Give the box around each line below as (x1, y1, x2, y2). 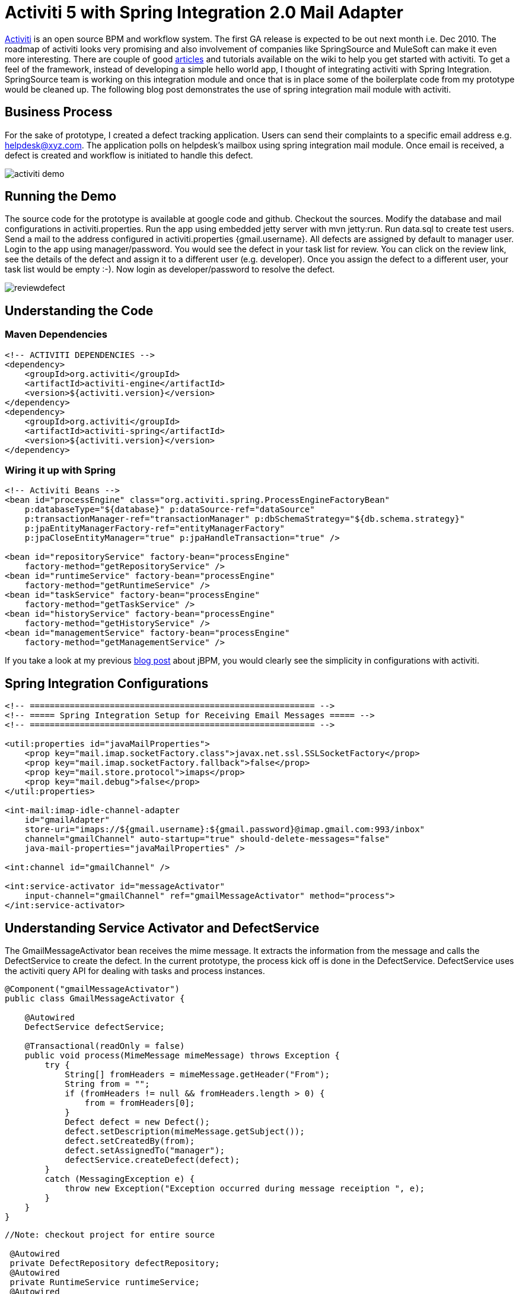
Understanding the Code (5, 303, 154, 318)
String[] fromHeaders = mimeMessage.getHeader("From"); (65, 1070, 330, 1080)
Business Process (5, 104, 113, 120)
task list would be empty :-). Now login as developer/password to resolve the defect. (5, 264, 335, 275)
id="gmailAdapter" (24, 815, 110, 825)
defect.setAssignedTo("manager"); (65, 1146, 225, 1156)
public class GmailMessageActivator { (5, 994, 185, 1004)
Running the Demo (5, 189, 117, 204)
